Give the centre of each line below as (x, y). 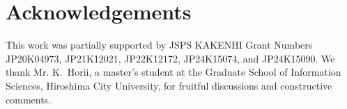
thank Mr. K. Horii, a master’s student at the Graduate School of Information (173, 72)
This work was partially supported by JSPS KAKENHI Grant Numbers (159, 45)
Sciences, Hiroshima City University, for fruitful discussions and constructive (169, 85)
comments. (29, 99)
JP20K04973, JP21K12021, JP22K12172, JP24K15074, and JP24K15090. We (170, 58)
